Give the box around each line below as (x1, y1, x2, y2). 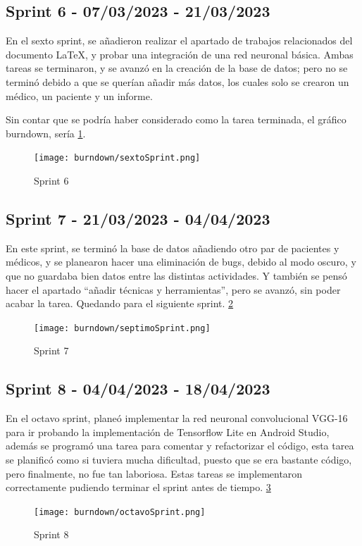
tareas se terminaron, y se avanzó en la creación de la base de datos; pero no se (6, 61, 348, 75)
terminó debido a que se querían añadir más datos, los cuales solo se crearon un (6, 74, 349, 89)
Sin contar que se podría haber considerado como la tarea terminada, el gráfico (6, 112, 347, 127)
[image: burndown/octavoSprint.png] (34, 507, 206, 517)
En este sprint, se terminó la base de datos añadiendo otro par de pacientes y (6, 240, 339, 255)
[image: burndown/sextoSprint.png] (34, 153, 201, 163)
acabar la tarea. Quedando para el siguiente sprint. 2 (6, 296, 234, 311)
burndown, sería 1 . (6, 125, 86, 140)
